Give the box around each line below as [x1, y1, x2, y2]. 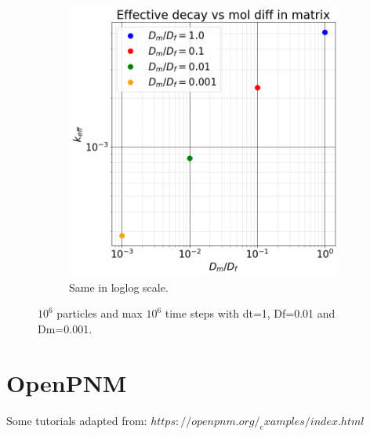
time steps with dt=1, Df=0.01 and [165, 305, 336, 322]
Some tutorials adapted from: [6, 412, 147, 428]
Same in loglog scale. [69, 278, 169, 295]
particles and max [56, 305, 143, 322]
